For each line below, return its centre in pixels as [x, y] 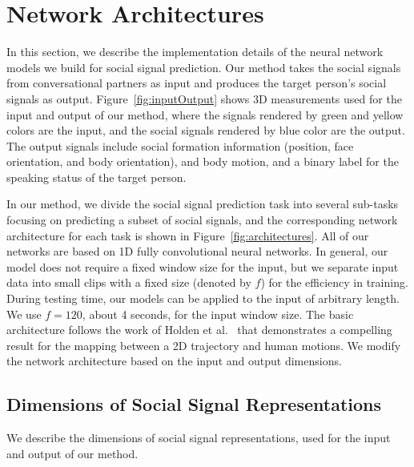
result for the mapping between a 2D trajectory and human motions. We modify [204, 345]
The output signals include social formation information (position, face [180, 145]
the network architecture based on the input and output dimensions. [174, 361]
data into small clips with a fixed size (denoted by [129, 282]
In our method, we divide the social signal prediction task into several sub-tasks [203, 204]
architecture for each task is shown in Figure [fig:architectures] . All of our [188, 235]
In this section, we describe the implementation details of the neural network [195, 52]
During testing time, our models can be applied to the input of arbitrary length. [203, 298]
